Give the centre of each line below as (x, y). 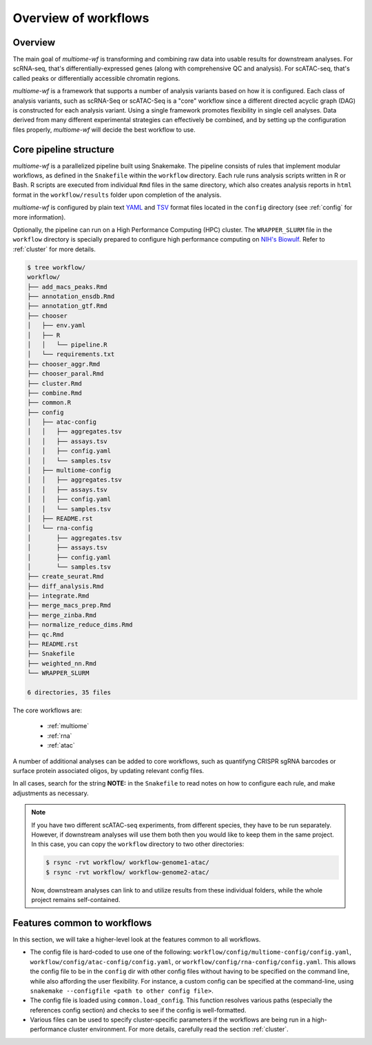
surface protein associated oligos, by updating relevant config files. (108, 770)
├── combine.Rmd (55, 393)
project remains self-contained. (76, 900)
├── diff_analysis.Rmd (65, 586)
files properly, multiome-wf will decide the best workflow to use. (104, 129)
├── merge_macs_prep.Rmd (69, 605)
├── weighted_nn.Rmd (62, 663)
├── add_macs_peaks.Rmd (68, 287)
